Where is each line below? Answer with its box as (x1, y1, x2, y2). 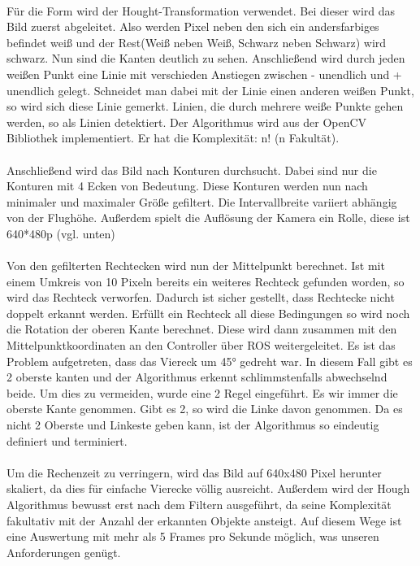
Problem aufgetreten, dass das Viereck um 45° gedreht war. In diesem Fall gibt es (6, 352, 413, 369)
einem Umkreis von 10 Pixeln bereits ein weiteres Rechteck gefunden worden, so (6, 272, 405, 290)
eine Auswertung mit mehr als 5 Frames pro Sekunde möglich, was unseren (6, 528, 379, 545)
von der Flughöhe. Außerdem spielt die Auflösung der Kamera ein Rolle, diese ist (6, 209, 410, 226)
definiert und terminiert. (6, 432, 128, 449)
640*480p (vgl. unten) (6, 224, 115, 242)
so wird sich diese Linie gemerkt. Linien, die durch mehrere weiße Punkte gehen (6, 98, 404, 115)
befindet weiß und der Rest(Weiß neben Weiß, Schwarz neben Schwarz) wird (6, 33, 387, 50)
